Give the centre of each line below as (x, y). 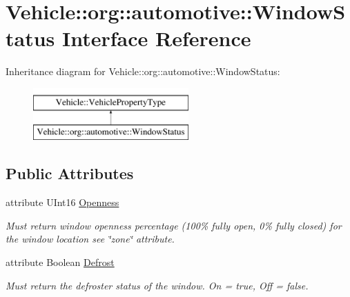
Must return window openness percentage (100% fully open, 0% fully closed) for (174, 225)
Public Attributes (70, 173)
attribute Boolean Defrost (60, 262)
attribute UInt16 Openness (62, 202)
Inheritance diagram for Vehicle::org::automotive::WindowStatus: (143, 71)
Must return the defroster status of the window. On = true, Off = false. (157, 285)
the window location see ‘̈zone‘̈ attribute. (90, 239)
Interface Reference (157, 38)
